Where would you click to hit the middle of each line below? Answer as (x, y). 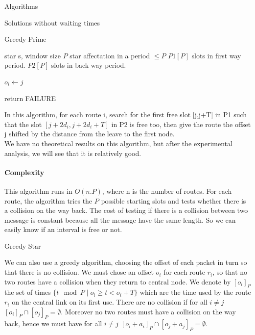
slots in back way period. (89, 65)
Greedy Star (23, 245)
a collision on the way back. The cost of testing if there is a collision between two (126, 210)
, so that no (230, 272)
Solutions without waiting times (52, 22)
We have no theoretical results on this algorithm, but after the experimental (118, 143)
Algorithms (21, 6)
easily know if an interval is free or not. (63, 229)
